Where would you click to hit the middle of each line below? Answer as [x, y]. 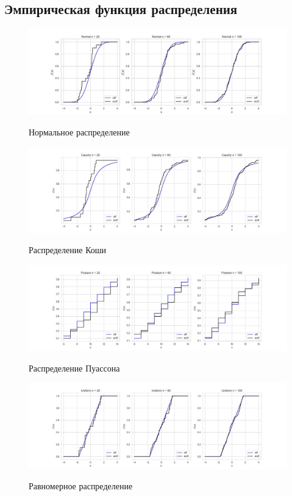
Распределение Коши [68, 250]
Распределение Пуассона [74, 368]
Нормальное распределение [79, 131]
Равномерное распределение [81, 486]
